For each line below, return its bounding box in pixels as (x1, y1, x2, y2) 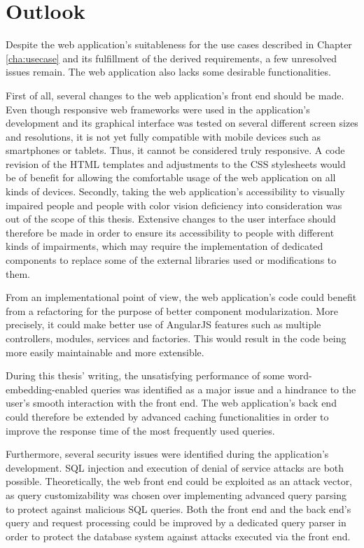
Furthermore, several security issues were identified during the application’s (6, 447, 329, 461)
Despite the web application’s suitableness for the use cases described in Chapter (6, 37, 352, 52)
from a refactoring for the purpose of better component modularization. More (6, 303, 338, 318)
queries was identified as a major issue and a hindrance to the (91, 381, 356, 396)
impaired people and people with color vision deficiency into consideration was (6, 197, 342, 212)
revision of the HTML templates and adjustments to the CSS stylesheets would (6, 156, 346, 171)
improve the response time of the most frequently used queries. (6, 423, 275, 437)
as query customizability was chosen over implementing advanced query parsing (6, 487, 347, 502)
